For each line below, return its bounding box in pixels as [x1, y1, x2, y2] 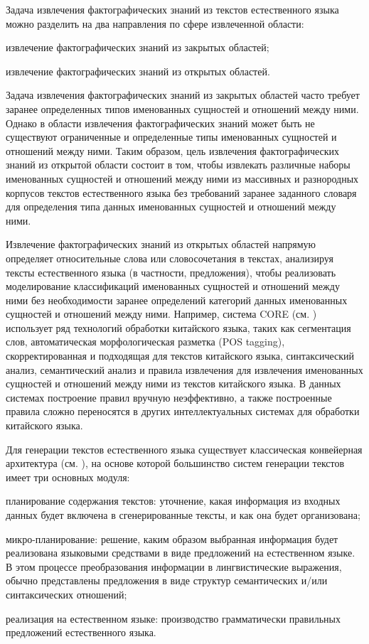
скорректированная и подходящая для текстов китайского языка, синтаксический [6, 348, 355, 363]
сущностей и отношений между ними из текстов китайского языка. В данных [6, 376, 341, 391]
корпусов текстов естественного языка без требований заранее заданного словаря [6, 185, 357, 200]
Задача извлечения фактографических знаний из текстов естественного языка [6, 2, 339, 16]
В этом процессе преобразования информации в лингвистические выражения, [6, 559, 342, 574]
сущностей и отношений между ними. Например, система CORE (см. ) [6, 306, 317, 321]
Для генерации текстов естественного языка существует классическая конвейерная [6, 441, 363, 456]
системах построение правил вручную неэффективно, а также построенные [6, 390, 332, 404]
